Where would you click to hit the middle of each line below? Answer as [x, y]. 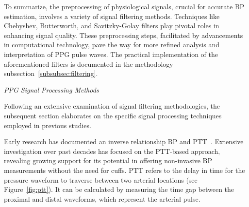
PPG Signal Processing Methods [51, 89]
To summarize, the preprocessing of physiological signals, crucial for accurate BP [124, 6]
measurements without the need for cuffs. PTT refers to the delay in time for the [124, 170]
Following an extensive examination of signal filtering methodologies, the [112, 106]
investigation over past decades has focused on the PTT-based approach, [112, 151]
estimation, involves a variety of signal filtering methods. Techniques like [112, 16]
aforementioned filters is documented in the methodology [89, 64]
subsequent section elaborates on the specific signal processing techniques [113, 115]
